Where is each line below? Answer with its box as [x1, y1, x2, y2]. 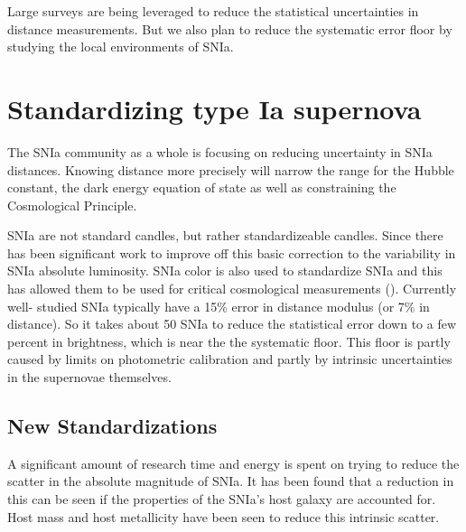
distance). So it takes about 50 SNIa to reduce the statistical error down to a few [7, 314, 457, 333]
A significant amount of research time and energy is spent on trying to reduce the [7, 453, 460, 472]
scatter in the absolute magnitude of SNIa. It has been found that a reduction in [7, 471, 454, 490]
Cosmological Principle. [7, 195, 137, 214]
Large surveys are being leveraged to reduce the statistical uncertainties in [7, 2, 419, 20]
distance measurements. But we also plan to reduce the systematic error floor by [7, 19, 452, 38]
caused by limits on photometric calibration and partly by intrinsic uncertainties [7, 350, 452, 369]
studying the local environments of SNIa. [7, 37, 234, 56]
